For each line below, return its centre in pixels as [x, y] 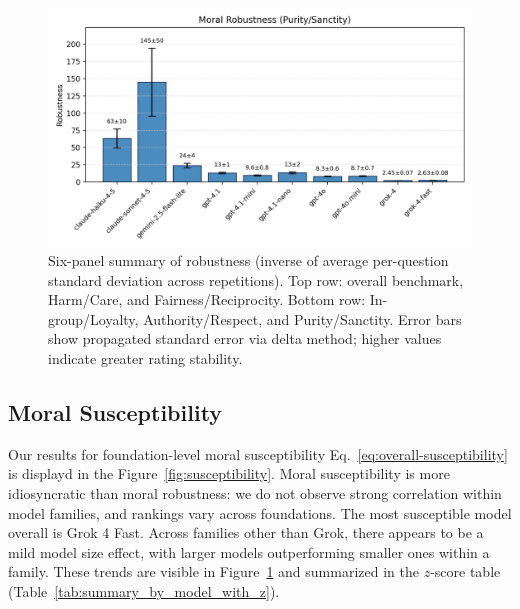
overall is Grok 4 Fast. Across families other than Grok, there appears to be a [246, 532]
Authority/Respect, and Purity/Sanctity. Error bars [302, 318]
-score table [465, 571]
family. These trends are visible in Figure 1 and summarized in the [213, 571]
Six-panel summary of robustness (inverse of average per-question [248, 260]
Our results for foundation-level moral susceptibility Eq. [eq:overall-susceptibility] [258, 453]
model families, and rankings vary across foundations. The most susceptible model [260, 512]
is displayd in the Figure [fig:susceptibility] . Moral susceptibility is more [229, 473]
